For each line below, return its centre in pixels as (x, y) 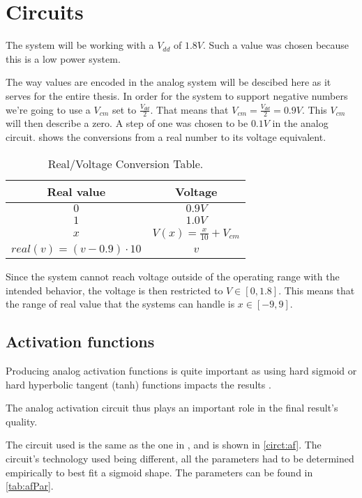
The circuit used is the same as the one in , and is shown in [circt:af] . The (164, 445)
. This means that (317, 290)
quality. (22, 421)
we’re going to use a (48, 109)
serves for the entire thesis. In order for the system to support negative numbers (177, 95)
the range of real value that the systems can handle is (120, 304)
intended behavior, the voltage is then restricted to (114, 290)
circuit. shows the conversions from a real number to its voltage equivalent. (166, 136)
